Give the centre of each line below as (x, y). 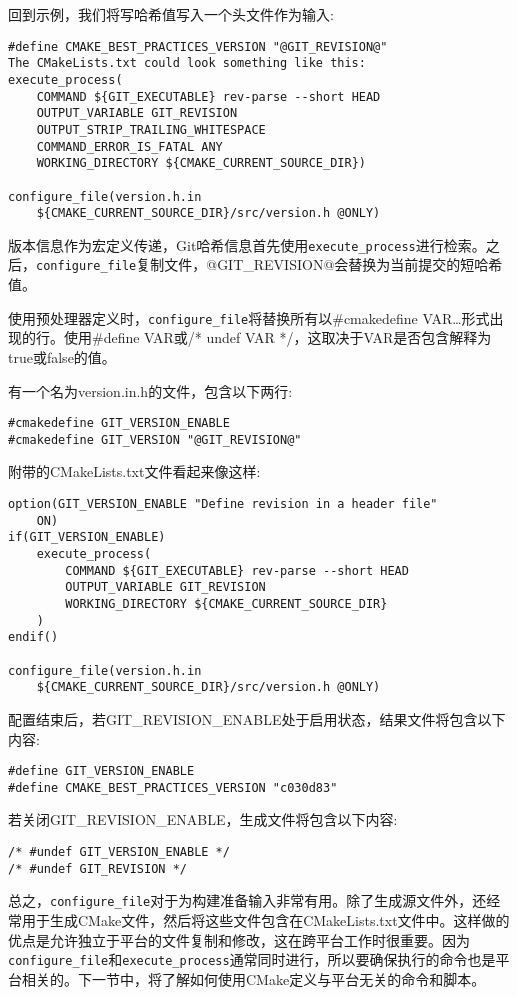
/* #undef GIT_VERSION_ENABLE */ (119, 852)
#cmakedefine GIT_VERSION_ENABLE (119, 423)
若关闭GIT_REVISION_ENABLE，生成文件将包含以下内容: (203, 819)
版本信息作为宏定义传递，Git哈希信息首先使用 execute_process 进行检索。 (247, 244)
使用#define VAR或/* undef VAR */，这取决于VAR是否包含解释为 (277, 337)
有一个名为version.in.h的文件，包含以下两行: (150, 390)
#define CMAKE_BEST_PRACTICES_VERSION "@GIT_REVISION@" (198, 46)
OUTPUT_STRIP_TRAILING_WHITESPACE (151, 129)
